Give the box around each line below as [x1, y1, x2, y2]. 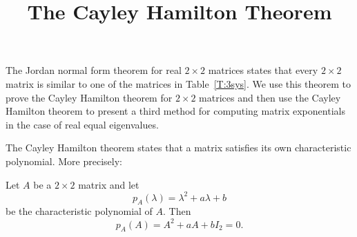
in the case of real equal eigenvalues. [6, 117, 159, 131]
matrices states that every [208, 63, 318, 77]
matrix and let [78, 177, 139, 191]
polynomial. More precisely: [6, 153, 122, 168]
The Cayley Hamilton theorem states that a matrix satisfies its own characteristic [6, 140, 351, 155]
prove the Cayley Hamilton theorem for [6, 90, 173, 104]
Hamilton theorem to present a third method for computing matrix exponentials [6, 104, 345, 118]
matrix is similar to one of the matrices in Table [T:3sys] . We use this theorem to [6, 76, 351, 91]
